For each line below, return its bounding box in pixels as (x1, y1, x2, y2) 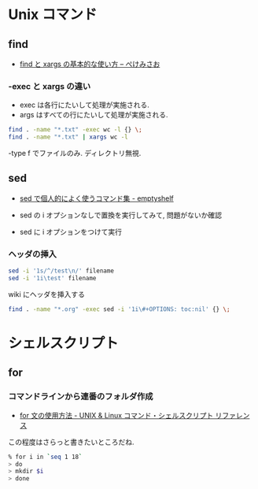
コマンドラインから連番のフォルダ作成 (8, 391, 153, 402)
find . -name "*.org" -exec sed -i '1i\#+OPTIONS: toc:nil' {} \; (8, 305, 230, 313)
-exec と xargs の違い (8, 80, 91, 91)
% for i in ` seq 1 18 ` (8, 453, 83, 461)
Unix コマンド (8, 6, 98, 24)
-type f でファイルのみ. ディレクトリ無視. (8, 149, 142, 158)
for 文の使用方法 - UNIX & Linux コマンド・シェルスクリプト (19, 410, 214, 420)
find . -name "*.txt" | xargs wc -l (8, 133, 128, 141)
